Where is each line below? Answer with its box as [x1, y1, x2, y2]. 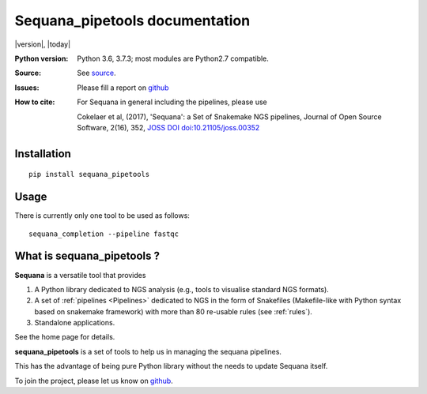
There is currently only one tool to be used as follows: [14, 211, 190, 220]
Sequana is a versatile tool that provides [14, 270, 146, 280]
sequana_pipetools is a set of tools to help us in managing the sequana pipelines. [14, 347, 282, 356]
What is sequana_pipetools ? [14, 250, 160, 263]
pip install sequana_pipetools [28, 170, 150, 179]
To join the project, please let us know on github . [14, 376, 173, 385]
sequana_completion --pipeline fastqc [28, 229, 179, 238]
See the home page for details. [14, 332, 115, 342]
